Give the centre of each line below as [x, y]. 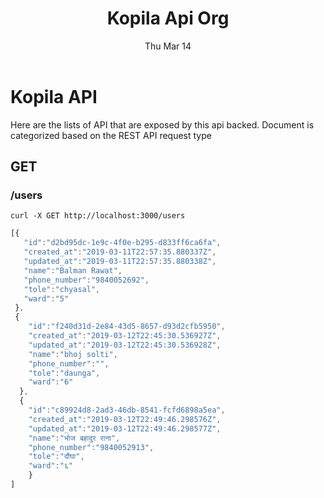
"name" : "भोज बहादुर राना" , [74, 438]
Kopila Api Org [168, 18]
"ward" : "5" [46, 298]
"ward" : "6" [51, 382]
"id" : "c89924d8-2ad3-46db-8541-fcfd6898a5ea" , [127, 410]
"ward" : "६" [50, 466]
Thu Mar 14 [168, 46]
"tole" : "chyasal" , [62, 289]
